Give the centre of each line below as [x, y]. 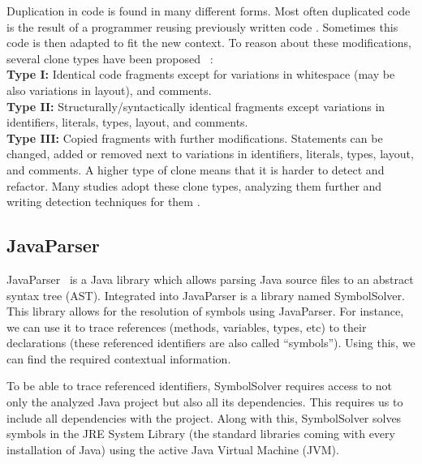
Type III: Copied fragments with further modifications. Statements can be [195, 137]
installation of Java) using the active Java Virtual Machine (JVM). [173, 449]
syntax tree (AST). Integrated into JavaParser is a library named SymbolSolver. [206, 295]
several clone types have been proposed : [110, 58]
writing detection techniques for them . [103, 202]
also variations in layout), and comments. [109, 90]
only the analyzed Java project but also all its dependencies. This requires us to [205, 402]
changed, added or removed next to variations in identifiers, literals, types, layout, [210, 154]
